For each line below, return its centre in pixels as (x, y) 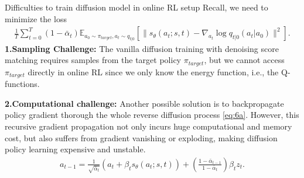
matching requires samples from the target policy (93, 60)
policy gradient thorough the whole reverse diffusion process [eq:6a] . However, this (152, 115)
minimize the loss (36, 18)
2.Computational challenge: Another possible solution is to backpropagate (144, 103)
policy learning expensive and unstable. (75, 149)
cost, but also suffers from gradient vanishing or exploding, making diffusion (141, 137)
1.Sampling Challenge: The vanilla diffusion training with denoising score (142, 48)
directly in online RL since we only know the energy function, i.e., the (153, 71)
